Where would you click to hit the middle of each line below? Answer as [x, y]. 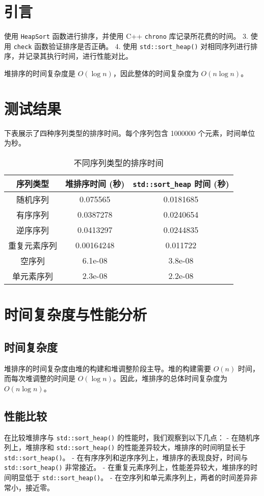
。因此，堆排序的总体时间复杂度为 [170, 378]
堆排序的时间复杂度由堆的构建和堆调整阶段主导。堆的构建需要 [108, 368]
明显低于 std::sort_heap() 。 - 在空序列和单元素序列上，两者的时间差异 [131, 477]
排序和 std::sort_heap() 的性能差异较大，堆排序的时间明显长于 [139, 447]
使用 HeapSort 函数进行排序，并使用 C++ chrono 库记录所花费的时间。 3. [126, 36]
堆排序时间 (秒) [95, 183]
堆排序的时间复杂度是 [40, 73]
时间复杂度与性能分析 [76, 314]
